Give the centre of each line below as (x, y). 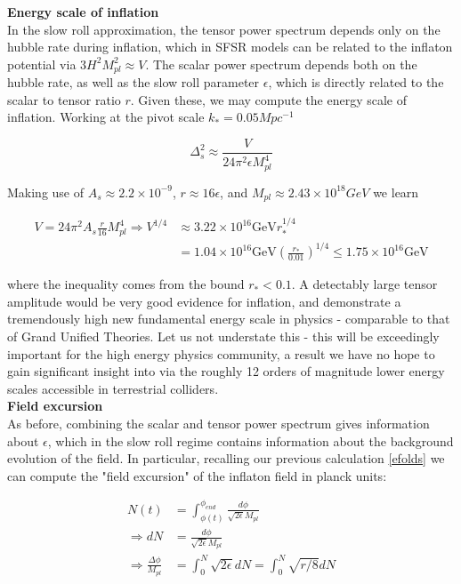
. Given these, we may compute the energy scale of (268, 99)
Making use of (46, 192)
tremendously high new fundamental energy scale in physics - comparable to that (229, 319)
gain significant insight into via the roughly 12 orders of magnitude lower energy (226, 371)
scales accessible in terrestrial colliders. (113, 388)
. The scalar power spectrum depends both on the (281, 64)
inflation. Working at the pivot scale (106, 117)
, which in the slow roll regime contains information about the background (251, 440)
